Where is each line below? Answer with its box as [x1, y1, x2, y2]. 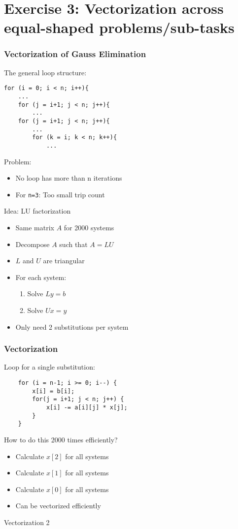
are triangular [43, 255, 85, 266]
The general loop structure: [4, 67, 87, 77]
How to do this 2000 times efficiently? [4, 434, 118, 444]
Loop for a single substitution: [4, 362, 95, 372]
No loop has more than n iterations [15, 173, 122, 183]
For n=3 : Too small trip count [15, 189, 105, 199]
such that [59, 239, 88, 249]
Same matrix [15, 222, 55, 233]
